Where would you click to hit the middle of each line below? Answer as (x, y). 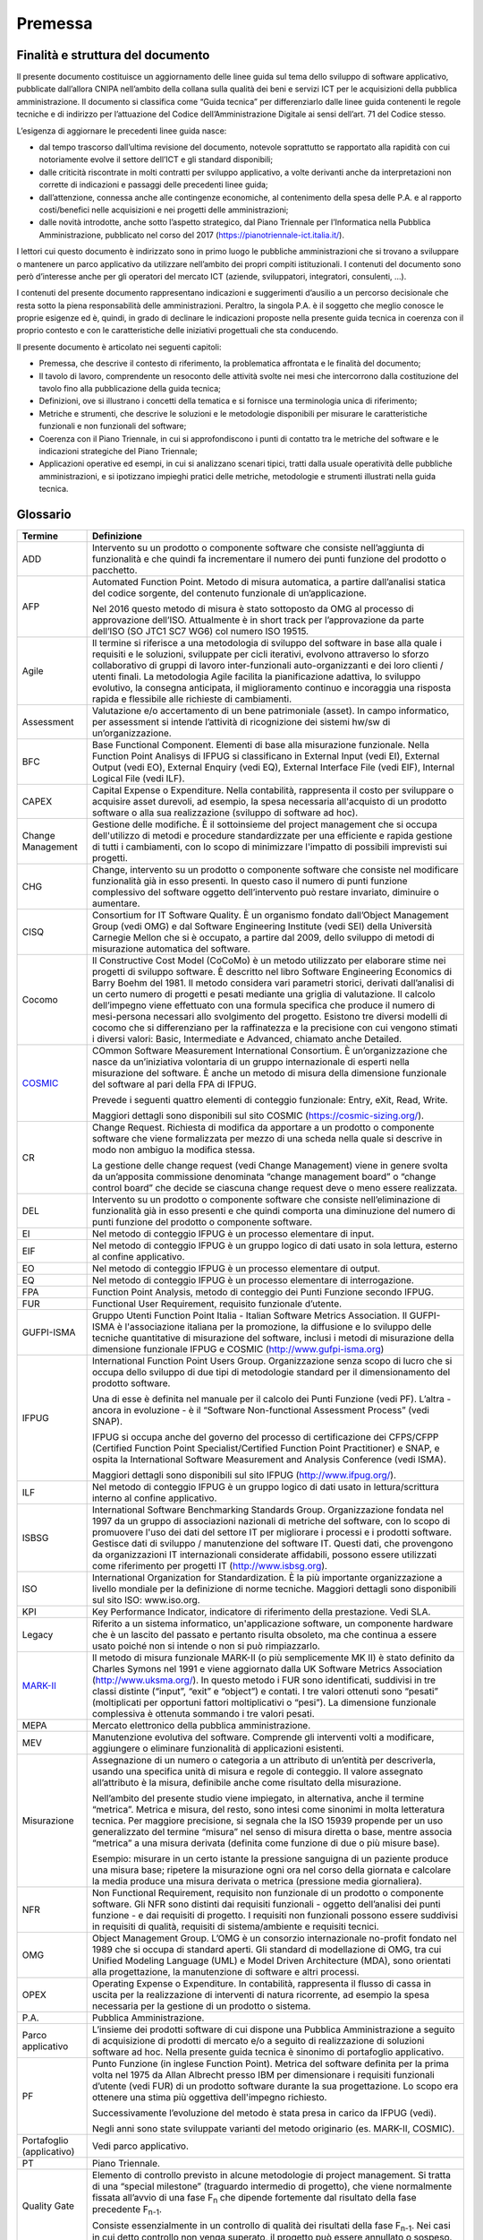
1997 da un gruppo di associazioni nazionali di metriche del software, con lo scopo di (271, 1521)
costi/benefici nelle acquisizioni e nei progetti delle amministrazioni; (164, 210)
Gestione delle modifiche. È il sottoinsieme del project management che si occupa (265, 824)
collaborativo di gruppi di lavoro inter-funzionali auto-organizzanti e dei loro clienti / (268, 666)
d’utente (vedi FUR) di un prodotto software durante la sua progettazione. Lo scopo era (275, 2086)
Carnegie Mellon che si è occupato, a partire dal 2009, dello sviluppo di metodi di (263, 938)
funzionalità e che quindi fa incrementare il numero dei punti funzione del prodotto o (270, 559)
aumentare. (116, 903)
